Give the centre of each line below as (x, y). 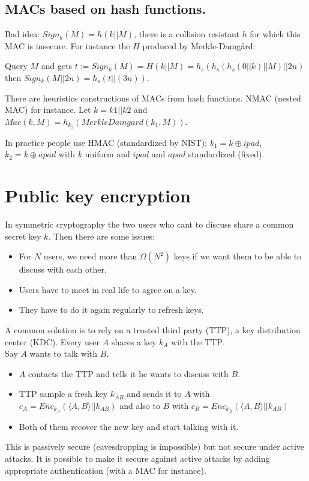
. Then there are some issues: (102, 236)
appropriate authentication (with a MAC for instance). (106, 470)
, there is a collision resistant (187, 34)
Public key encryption (98, 195)
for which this (275, 34)
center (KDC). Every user (52, 341)
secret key (23, 236)
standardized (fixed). (226, 154)
